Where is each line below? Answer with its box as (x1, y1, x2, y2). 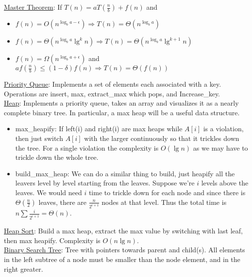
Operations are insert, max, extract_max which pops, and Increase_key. (4, 88, 220, 98)
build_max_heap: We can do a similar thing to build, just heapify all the (15, 168, 235, 178)
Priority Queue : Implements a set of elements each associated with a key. (4, 79, 221, 89)
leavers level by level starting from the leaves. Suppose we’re (15, 178, 195, 188)
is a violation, (203, 123, 244, 134)
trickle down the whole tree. (15, 152, 99, 162)
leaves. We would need (15, 187, 82, 197)
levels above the (201, 178, 249, 188)
